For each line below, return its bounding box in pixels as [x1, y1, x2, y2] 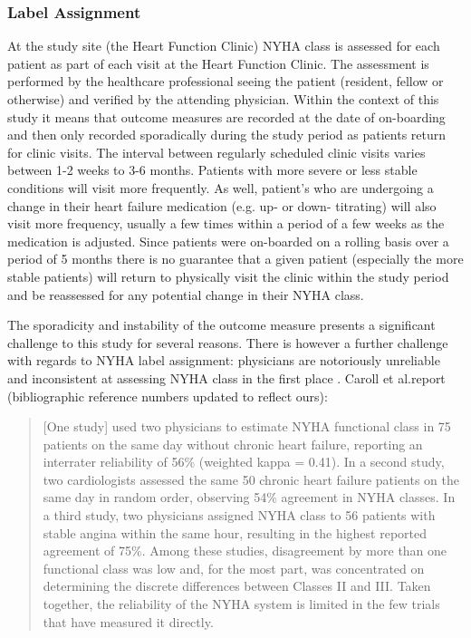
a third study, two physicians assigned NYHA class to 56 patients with [43, 506, 436, 525]
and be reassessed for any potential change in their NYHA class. [7, 285, 364, 304]
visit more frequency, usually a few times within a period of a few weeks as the [7, 214, 445, 233]
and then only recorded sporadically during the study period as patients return [7, 125, 447, 144]
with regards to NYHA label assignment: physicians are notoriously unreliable [7, 351, 440, 370]
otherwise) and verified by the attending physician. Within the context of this [7, 90, 439, 108]
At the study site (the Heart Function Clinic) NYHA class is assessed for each [7, 36, 440, 55]
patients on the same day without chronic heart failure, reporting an [43, 434, 423, 453]
